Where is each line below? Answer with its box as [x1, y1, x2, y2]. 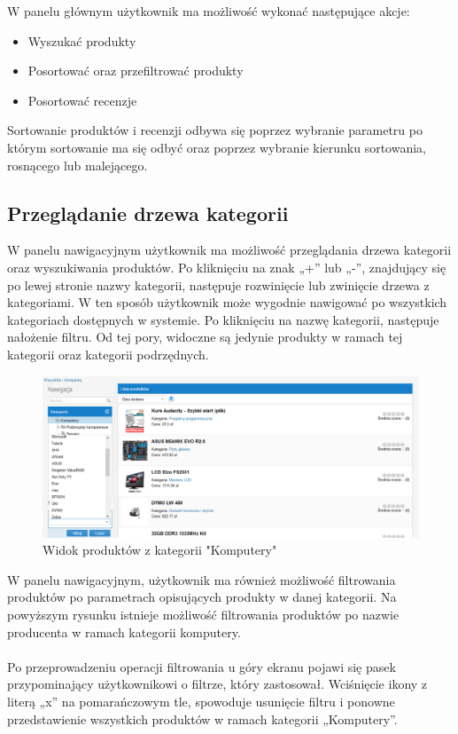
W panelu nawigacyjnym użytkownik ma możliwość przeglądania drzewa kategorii [7, 241, 452, 259]
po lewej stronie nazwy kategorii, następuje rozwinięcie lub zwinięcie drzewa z [7, 275, 430, 294]
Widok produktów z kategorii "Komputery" [43, 541, 277, 559]
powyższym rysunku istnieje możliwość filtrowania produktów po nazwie [7, 605, 400, 624]
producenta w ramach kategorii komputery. [7, 622, 241, 641]
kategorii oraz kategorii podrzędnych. [7, 344, 209, 363]
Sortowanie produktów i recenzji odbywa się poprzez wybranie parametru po [7, 121, 423, 139]
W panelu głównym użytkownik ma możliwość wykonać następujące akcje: [7, 2, 410, 20]
